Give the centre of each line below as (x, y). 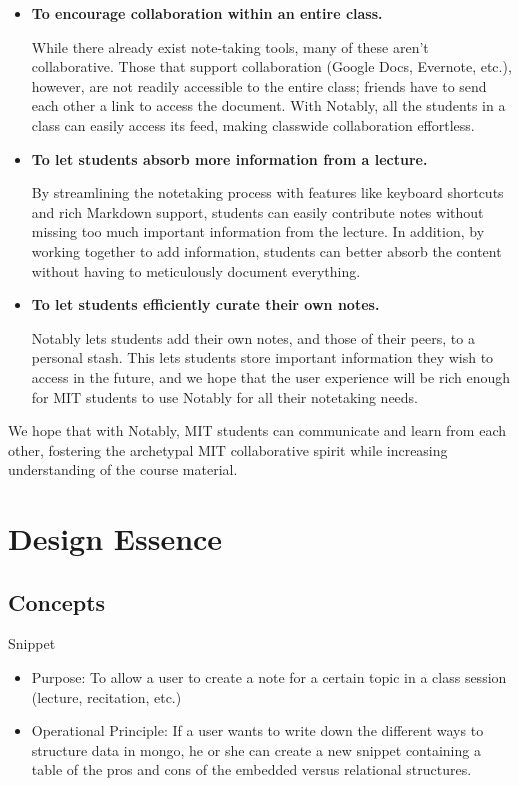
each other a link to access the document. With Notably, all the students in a (268, 105)
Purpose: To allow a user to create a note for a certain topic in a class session (269, 677)
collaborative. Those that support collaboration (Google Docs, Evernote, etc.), (271, 66)
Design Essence (115, 538)
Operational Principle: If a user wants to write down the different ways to (257, 730)
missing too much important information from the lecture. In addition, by (258, 231)
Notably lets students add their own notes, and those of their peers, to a (253, 337)
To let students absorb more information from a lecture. (229, 158)
